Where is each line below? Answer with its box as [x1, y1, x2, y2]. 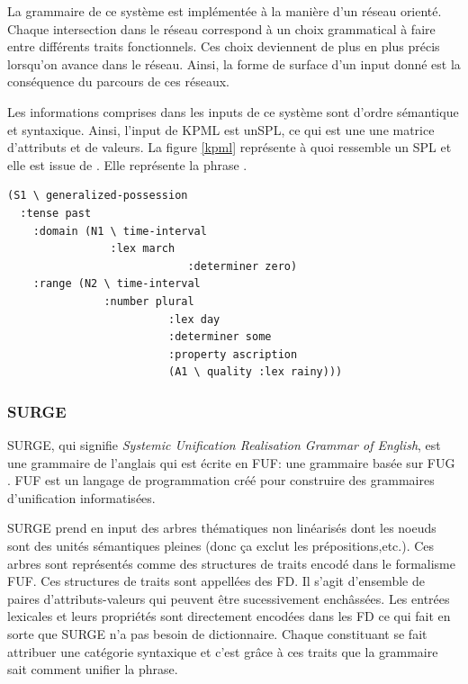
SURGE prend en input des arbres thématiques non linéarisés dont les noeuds [7, 518, 436, 537]
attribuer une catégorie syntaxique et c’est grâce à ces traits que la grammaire [7, 642, 438, 661]
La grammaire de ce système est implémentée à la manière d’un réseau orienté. [7, 2, 442, 20]
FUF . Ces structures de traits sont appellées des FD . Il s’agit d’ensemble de [7, 571, 425, 590]
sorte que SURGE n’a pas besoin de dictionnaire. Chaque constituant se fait [7, 625, 427, 643]
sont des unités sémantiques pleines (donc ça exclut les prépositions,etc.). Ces [7, 536, 435, 555]
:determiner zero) [187, 259, 298, 273]
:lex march [110, 242, 175, 256]
